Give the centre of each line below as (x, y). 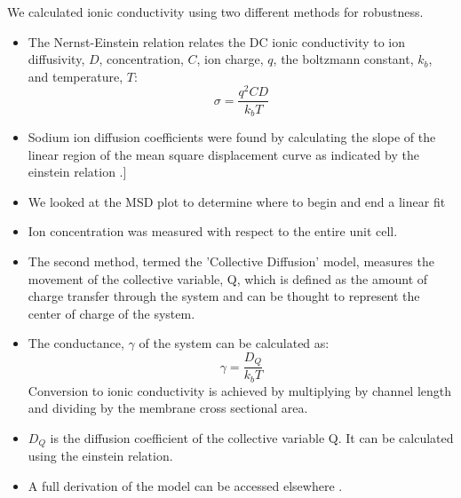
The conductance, (76, 343)
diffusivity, (56, 59)
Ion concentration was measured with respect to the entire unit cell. (213, 231)
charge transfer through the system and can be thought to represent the (224, 296)
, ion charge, (230, 59)
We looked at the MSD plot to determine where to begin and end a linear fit (237, 201)
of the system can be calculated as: (234, 343)
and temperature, (76, 76)
